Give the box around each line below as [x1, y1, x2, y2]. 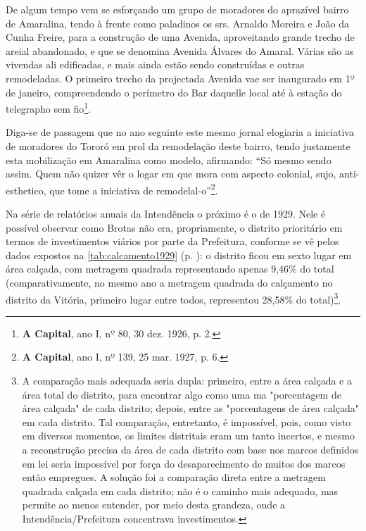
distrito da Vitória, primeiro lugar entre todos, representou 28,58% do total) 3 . [6, 289, 341, 306]
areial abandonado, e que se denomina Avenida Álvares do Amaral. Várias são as [6, 43, 354, 58]
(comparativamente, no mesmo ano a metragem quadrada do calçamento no [6, 275, 333, 289]
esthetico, [6, 182, 46, 197]
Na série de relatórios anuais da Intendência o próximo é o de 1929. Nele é [6, 206, 326, 221]
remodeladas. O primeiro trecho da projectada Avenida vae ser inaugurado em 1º [6, 70, 355, 85]
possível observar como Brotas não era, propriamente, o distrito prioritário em [6, 220, 343, 235]
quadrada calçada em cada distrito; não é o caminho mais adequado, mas [22, 483, 339, 498]
